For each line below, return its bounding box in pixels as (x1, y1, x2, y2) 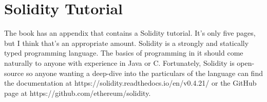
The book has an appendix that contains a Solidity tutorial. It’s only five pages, (4, 28, 256, 38)
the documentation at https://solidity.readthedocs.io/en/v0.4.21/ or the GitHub (4, 78, 257, 88)
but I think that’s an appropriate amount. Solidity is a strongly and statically (4, 37, 249, 48)
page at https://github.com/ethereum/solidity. (4, 87, 151, 98)
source (4, 67, 24, 78)
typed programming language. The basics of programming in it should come (4, 47, 243, 58)
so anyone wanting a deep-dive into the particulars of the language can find (26, 67, 263, 78)
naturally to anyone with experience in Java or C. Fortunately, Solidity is (4, 57, 235, 68)
